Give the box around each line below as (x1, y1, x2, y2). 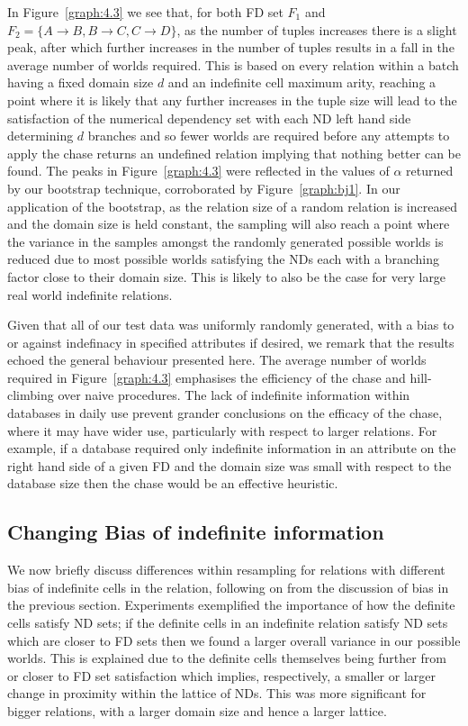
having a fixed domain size (7, 73, 154, 92)
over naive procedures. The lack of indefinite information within (58, 386, 410, 404)
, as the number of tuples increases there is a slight (176, 20, 457, 39)
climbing (7, 386, 54, 404)
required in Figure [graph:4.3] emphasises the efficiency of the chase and (7, 368, 406, 386)
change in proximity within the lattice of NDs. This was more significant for (7, 684, 427, 703)
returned (406, 161, 454, 180)
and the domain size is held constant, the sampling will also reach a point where (7, 214, 450, 233)
